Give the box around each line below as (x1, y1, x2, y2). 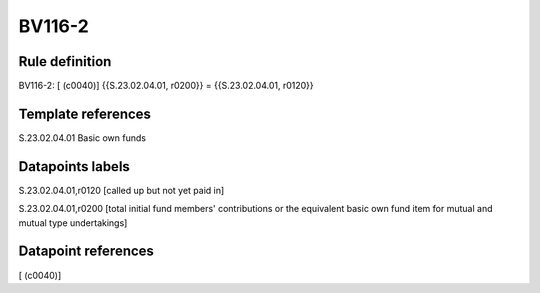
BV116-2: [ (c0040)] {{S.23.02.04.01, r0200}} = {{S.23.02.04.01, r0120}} (18, 80, 314, 92)
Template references (18, 105, 152, 122)
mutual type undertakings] (18, 216, 128, 229)
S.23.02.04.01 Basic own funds (18, 131, 147, 144)
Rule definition (18, 53, 112, 70)
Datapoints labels (18, 158, 130, 175)
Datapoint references (18, 243, 155, 260)
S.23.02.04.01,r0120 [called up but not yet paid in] (18, 184, 225, 196)
